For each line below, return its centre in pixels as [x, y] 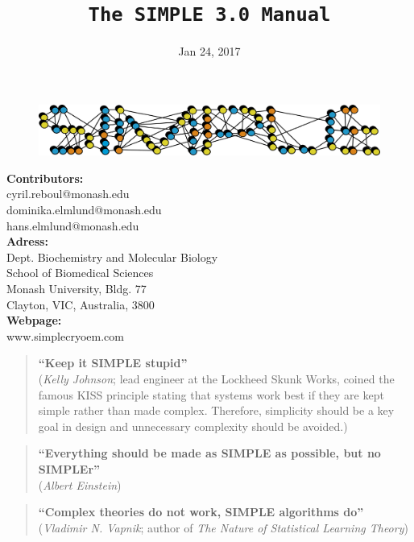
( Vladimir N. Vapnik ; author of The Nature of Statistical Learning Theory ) [223, 527]
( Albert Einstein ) [80, 484]
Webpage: [34, 320]
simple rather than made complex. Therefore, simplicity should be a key [216, 410]
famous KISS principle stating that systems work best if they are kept [211, 394]
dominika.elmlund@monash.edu [84, 210]
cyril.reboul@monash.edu [68, 194]
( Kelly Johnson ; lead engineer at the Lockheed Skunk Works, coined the [216, 378]
